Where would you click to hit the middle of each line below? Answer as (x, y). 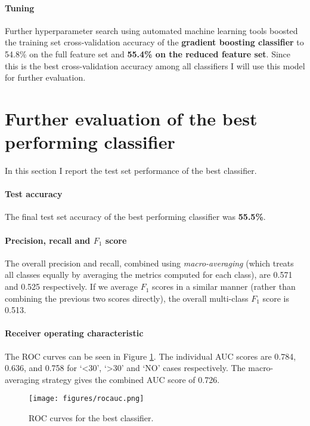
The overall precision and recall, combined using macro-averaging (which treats (149, 263)
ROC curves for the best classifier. (91, 418)
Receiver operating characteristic (74, 333)
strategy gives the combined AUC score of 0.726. (131, 379)
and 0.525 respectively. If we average (71, 286)
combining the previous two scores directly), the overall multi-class (127, 298)
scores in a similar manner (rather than (224, 286)
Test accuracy (34, 194)
